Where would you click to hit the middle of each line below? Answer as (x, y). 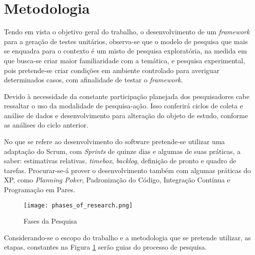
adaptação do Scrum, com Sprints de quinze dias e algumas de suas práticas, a (122, 151)
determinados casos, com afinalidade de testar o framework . (93, 80)
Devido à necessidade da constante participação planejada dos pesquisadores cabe (127, 96)
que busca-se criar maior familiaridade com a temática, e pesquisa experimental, (125, 60)
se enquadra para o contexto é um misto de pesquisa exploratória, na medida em (126, 51)
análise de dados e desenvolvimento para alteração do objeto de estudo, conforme (126, 115)
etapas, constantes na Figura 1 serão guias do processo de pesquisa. (105, 247)
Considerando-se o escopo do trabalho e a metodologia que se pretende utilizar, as (127, 237)
